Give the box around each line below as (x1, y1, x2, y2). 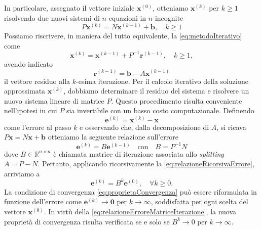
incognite (155, 12, 183, 23)
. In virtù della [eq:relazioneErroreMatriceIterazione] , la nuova (44, 206, 237, 217)
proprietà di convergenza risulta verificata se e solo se (4, 216, 170, 226)
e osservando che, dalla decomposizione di (80, 121, 209, 132)
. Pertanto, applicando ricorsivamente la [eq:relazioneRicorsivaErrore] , (38, 158, 254, 169)
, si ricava (216, 121, 246, 132)
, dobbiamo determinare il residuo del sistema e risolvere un (63, 85, 249, 96)
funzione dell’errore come (4, 196, 82, 207)
